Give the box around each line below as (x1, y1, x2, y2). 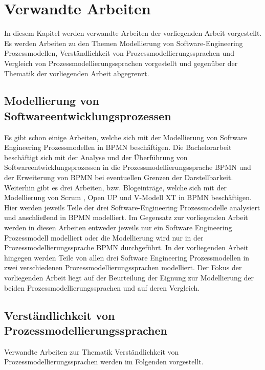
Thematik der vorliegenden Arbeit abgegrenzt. (4, 68, 149, 78)
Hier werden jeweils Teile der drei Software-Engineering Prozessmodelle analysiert (4, 202, 260, 212)
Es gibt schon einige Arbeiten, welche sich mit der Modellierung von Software (4, 132, 247, 142)
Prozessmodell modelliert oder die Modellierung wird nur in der (4, 232, 204, 243)
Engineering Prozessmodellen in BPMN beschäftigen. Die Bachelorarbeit (4, 142, 232, 153)
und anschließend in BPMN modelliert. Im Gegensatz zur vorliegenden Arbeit (4, 212, 248, 223)
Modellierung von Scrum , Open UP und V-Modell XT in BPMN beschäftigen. (4, 192, 252, 203)
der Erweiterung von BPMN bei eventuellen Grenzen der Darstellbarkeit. (4, 172, 233, 183)
